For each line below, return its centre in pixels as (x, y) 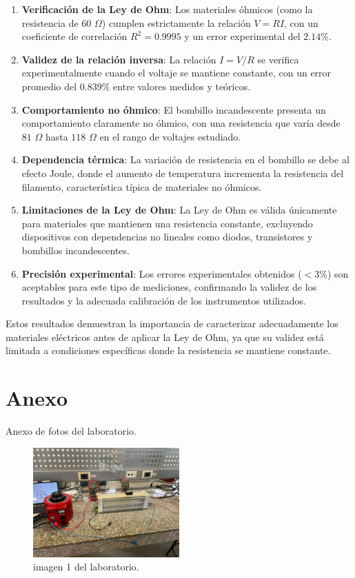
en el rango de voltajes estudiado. (170, 136)
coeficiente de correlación (74, 36)
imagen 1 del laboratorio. (86, 567)
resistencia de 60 (57, 22)
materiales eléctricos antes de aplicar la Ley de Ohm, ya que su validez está (165, 337)
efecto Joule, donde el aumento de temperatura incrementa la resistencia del (183, 173)
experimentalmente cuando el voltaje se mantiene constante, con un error (176, 73)
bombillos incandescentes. (75, 250)
